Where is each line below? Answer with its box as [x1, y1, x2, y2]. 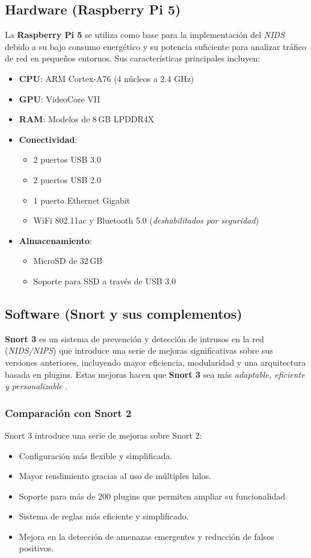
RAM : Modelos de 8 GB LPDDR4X [19, 113, 155, 125]
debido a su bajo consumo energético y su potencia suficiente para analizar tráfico [5, 40, 306, 52]
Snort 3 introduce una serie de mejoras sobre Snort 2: [5, 428, 202, 441]
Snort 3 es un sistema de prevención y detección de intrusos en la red [5, 332, 264, 345]
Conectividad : [19, 133, 78, 145]
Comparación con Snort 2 [5, 405, 132, 420]
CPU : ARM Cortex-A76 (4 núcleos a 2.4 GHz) [19, 72, 194, 84]
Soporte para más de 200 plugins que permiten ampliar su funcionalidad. [19, 489, 288, 502]
